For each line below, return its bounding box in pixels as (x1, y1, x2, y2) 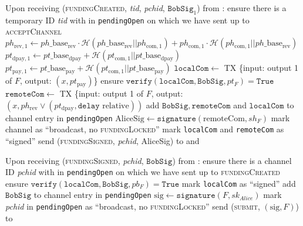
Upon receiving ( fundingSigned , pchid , (5, 154, 144, 166)
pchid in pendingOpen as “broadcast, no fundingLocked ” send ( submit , (5, 200, 260, 213)
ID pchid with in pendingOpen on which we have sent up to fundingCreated (5, 166, 280, 178)
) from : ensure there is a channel (172, 154, 292, 166)
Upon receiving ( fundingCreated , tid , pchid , (5, 2, 165, 13)
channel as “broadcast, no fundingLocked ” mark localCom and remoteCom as (5, 123, 284, 135)
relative (102, 101, 129, 110)
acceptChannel (5, 25, 62, 37)
